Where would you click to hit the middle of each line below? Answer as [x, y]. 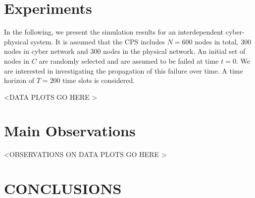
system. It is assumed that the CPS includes [98, 41]
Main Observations [70, 131]
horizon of [19, 80]
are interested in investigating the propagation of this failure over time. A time [124, 70]
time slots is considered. [99, 80]
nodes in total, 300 [223, 41]
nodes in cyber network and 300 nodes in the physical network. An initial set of [125, 51]
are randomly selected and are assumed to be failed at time [129, 60]
